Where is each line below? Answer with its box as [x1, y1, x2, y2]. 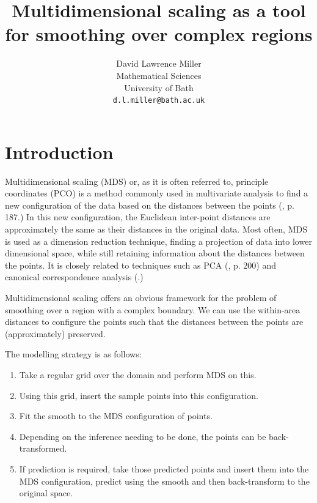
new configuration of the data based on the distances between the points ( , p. [5, 198, 295, 211]
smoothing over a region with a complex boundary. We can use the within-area [5, 303, 301, 316]
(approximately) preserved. [5, 327, 106, 340]
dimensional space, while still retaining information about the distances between [5, 247, 305, 259]
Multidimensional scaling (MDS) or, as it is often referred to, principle [5, 174, 269, 187]
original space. [19, 486, 73, 499]
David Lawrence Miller [116, 57, 202, 70]
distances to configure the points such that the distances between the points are [5, 315, 304, 328]
